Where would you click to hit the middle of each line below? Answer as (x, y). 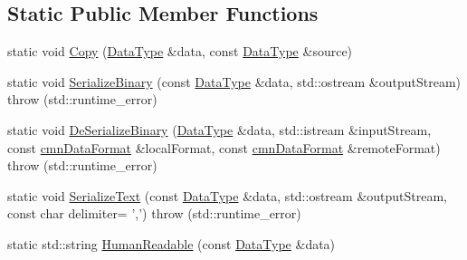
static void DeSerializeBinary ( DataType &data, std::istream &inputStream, (219, 129)
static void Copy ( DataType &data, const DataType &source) (180, 51)
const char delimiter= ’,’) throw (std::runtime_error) (154, 213)
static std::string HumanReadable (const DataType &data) (172, 243)
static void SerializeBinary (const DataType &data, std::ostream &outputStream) (234, 81)
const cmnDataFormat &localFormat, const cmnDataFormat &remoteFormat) (224, 147)
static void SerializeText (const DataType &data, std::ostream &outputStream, (228, 195)
